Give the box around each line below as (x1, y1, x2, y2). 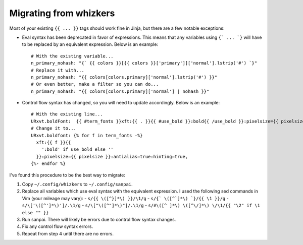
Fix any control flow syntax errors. (22, 223, 93, 229)
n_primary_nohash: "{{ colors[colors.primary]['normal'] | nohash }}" (31, 88, 210, 94)
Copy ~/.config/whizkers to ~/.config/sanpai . (22, 181, 133, 187)
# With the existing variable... (31, 53, 114, 59)
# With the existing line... (31, 111, 103, 117)
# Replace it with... (31, 67, 84, 73)
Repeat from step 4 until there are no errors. (22, 230, 114, 236)
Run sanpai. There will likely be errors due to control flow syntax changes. (22, 216, 176, 222)
